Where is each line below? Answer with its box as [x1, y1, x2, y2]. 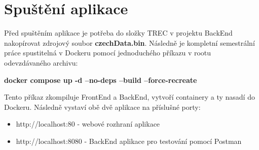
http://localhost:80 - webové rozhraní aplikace [16, 118, 160, 129]
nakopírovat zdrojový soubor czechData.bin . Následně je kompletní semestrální [4, 37, 255, 48]
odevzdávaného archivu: [4, 57, 78, 68]
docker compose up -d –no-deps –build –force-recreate [4, 74, 197, 85]
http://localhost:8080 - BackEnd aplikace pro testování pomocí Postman [16, 135, 242, 146]
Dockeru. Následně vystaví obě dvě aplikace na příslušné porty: [4, 101, 201, 112]
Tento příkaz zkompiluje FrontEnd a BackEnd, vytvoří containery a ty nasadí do [4, 92, 255, 102]
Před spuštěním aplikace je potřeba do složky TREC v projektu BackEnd [4, 27, 233, 38]
